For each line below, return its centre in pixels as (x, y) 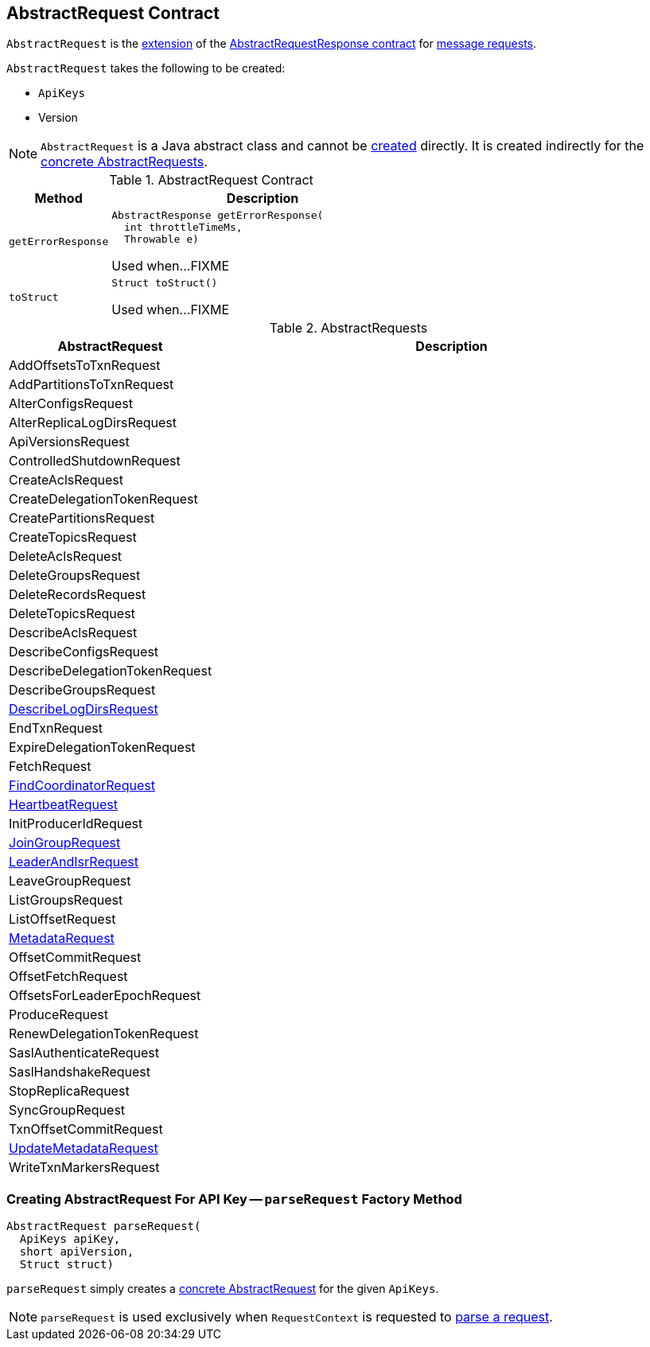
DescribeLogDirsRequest (84, 709)
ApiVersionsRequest (69, 442)
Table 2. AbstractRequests (348, 328)
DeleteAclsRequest (66, 557)
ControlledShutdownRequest (95, 461)
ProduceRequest (58, 1015)
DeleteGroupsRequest (75, 576)
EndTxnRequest (56, 728)
